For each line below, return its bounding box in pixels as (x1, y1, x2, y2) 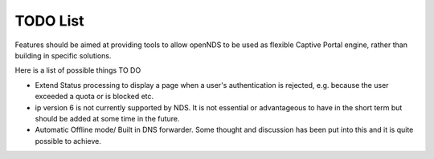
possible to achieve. (35, 136, 102, 145)
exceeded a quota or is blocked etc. (35, 92, 154, 101)
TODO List (14, 12, 84, 30)
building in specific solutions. (14, 50, 112, 60)
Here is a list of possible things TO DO (14, 66, 141, 75)
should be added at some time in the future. (35, 113, 180, 123)
